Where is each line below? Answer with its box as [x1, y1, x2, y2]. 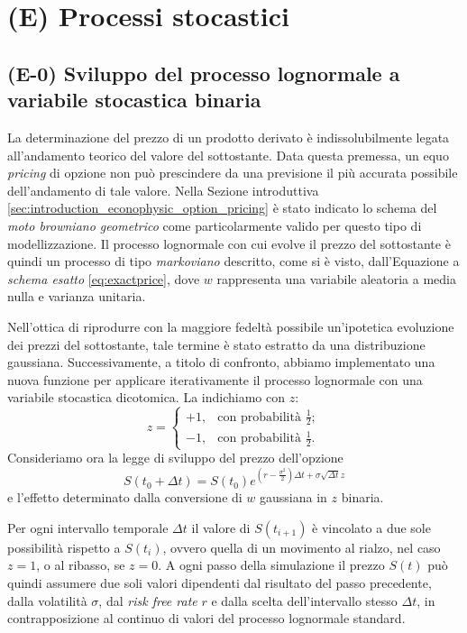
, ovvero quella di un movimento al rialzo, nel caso [162, 537, 441, 556]
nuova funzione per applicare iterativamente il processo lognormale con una [7, 370, 423, 389]
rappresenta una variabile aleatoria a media [216, 269, 456, 288]
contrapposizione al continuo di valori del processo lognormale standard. [7, 609, 406, 628]
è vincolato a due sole [312, 518, 431, 537]
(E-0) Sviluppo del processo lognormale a [7, 59, 400, 87]
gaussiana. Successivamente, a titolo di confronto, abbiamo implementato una [7, 353, 435, 372]
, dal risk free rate [98, 591, 197, 610]
